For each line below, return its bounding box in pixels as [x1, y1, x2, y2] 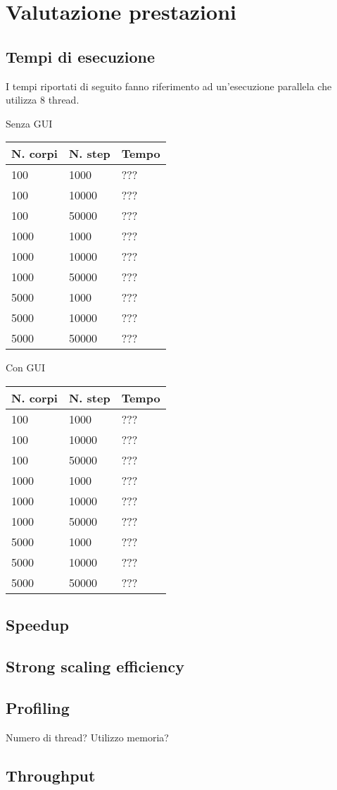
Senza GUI [6, 116, 53, 130]
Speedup [6, 614, 69, 636]
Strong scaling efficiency [6, 655, 184, 677]
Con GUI [6, 360, 46, 375]
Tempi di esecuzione [6, 45, 155, 67]
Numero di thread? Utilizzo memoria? [6, 729, 169, 744]
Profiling [6, 696, 70, 718]
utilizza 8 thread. [6, 92, 80, 107]
